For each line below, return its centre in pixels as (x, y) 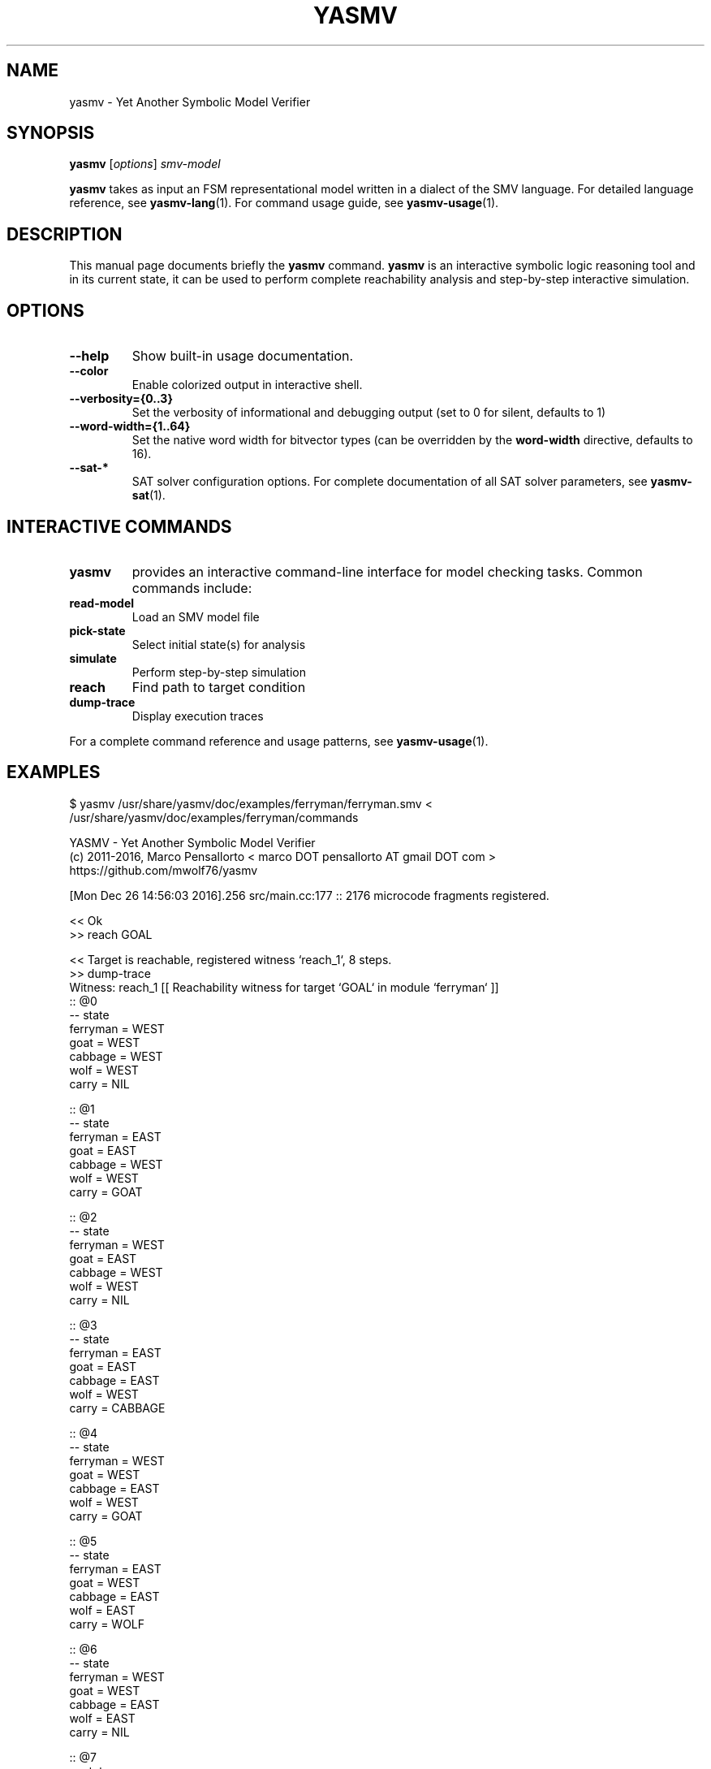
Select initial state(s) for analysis (219, 644)
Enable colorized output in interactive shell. (247, 385)
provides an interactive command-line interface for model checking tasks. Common (387, 571)
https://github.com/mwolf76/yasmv (164, 870)
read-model (102, 603)
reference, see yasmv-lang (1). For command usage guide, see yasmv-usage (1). (284, 203)
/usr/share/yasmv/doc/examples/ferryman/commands (214, 817)
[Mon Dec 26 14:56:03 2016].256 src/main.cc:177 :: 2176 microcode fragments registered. (309, 895)
